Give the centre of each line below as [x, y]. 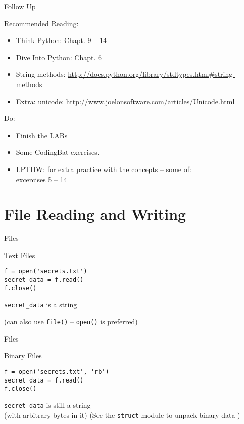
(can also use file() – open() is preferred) [71, 322]
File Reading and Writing [95, 214]
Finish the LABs [42, 135]
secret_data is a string [41, 304]
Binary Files [23, 355]
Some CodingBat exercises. [58, 152]
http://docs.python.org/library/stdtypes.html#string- [151, 74]
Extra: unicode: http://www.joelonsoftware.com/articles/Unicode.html [125, 101]
